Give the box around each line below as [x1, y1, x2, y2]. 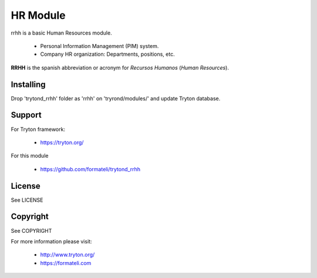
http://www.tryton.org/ [40, 251, 95, 258]
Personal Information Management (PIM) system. [40, 42, 159, 49]
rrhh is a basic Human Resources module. [11, 29, 112, 36]
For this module [11, 152, 49, 160]
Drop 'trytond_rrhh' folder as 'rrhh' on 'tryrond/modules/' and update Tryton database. [11, 94, 221, 102]
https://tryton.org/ [40, 138, 84, 146]
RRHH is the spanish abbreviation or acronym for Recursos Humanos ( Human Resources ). [11, 64, 229, 71]
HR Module [11, 9, 66, 22]
